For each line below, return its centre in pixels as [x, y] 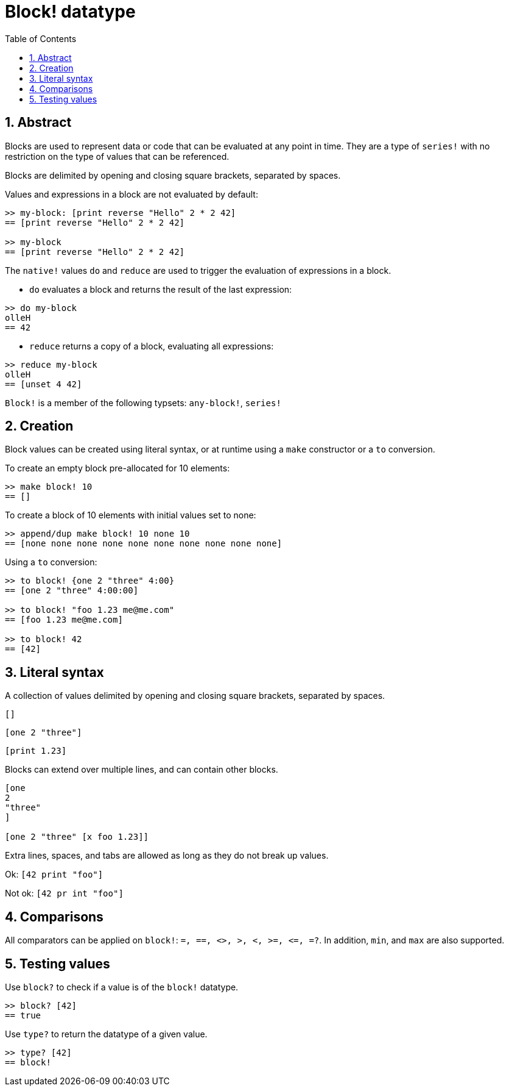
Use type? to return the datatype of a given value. [106, 1034]
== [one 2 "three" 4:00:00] [72, 591]
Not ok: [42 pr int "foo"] [64, 893]
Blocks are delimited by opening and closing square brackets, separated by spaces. [173, 175]
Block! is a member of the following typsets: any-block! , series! [143, 402]
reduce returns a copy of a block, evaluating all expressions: [152, 346]
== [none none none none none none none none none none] [144, 544]
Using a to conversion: [51, 562]
